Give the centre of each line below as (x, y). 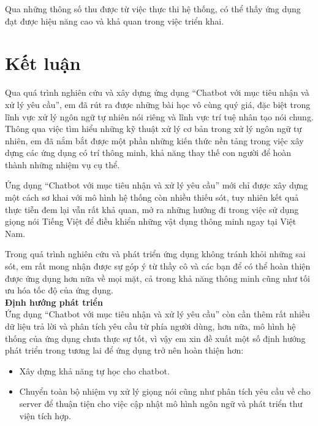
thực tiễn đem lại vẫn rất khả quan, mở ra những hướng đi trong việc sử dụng (152, 209)
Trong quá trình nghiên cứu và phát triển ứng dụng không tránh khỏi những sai (155, 254)
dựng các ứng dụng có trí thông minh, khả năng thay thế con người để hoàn (148, 153)
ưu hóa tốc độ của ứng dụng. (59, 290)
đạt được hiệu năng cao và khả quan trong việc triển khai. (115, 21)
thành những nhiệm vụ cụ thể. (62, 164)
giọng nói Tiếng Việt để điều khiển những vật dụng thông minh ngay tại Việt (151, 221)
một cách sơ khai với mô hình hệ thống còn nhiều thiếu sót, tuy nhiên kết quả (152, 197)
